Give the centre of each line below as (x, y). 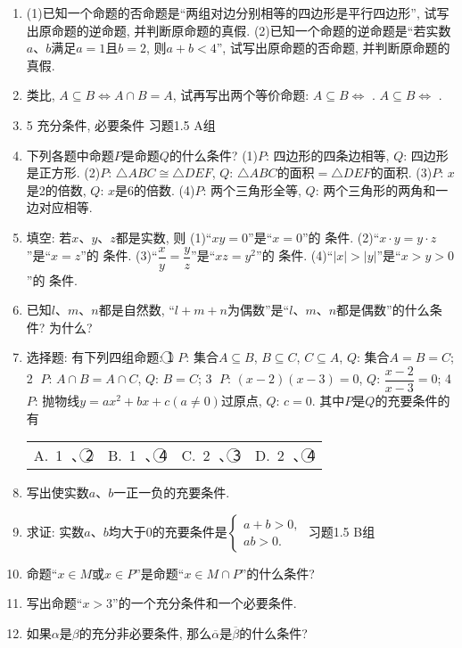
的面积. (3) (401, 172)
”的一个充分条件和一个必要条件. (205, 603)
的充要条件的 (412, 401)
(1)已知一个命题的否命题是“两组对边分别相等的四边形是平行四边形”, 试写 (238, 12)
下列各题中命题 (70, 155)
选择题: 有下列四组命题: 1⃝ (100, 357)
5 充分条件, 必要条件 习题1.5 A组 (121, 124)
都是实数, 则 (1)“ (164, 237)
